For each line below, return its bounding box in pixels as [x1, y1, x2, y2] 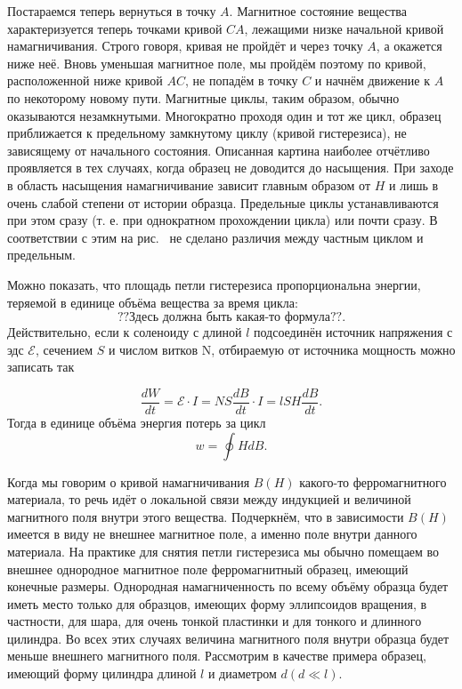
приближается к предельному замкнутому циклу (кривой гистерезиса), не [7, 124, 407, 142]
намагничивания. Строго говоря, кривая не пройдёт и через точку [7, 36, 363, 55]
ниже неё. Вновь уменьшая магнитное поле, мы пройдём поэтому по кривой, [7, 53, 426, 72]
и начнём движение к [314, 71, 431, 90]
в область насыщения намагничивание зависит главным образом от [7, 175, 371, 194]
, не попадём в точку [185, 71, 298, 90]
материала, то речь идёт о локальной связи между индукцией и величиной [7, 490, 411, 509]
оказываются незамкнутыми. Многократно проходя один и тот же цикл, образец [7, 106, 442, 124]
